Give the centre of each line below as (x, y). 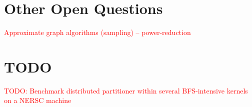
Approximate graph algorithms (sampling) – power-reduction (97, 32)
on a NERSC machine (38, 100)
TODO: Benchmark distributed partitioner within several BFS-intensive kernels (126, 90)
